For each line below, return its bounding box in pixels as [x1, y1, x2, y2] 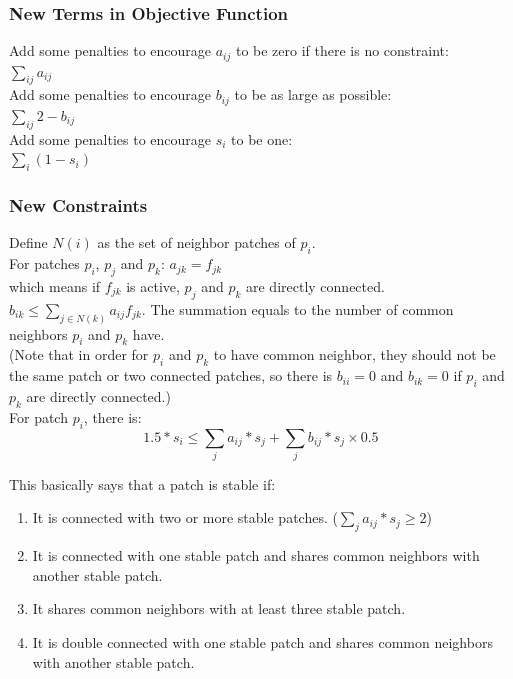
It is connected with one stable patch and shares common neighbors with [32, 545, 480, 566]
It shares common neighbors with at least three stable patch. [32, 598, 406, 619]
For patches [9, 253, 80, 274]
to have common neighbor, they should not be [213, 344, 496, 365]
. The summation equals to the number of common [141, 298, 454, 319]
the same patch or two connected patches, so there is [9, 365, 333, 386]
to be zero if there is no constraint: [235, 40, 449, 61]
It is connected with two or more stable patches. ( [32, 507, 338, 528]
